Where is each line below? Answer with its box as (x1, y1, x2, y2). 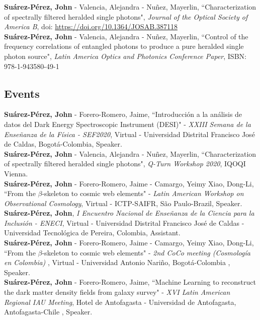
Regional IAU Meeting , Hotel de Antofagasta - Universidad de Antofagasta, (4, 296, 236, 307)
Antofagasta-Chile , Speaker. (4, 306, 93, 317)
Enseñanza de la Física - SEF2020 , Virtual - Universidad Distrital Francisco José (4, 129, 255, 139)
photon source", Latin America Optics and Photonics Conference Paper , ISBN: (4, 50, 246, 61)
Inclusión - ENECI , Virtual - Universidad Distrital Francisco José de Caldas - (4, 217, 244, 228)
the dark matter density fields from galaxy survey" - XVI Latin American (4, 287, 230, 297)
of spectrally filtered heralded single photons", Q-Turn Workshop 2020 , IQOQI (4, 158, 246, 169)
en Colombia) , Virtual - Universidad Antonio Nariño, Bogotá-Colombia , (4, 257, 230, 268)
